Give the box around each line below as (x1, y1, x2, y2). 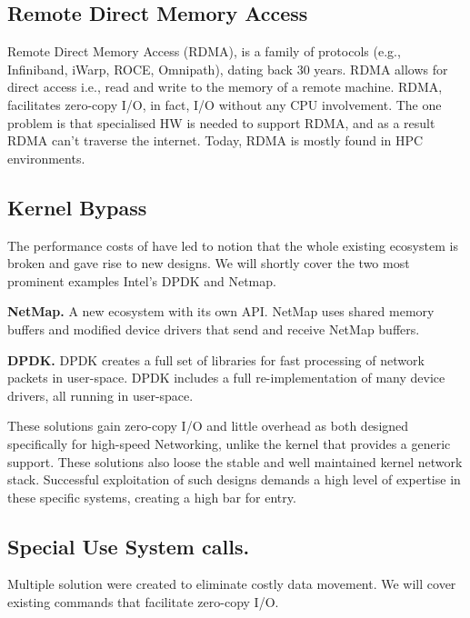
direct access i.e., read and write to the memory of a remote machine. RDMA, (7, 77, 443, 96)
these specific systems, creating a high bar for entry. (7, 487, 296, 506)
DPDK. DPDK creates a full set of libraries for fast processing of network (7, 350, 425, 369)
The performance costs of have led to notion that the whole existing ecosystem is (7, 235, 458, 254)
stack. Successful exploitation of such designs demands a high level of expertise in (7, 470, 461, 489)
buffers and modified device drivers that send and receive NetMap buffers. (7, 319, 420, 338)
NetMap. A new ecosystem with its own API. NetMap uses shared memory (7, 302, 435, 321)
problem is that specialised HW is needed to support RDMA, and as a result (7, 113, 435, 132)
